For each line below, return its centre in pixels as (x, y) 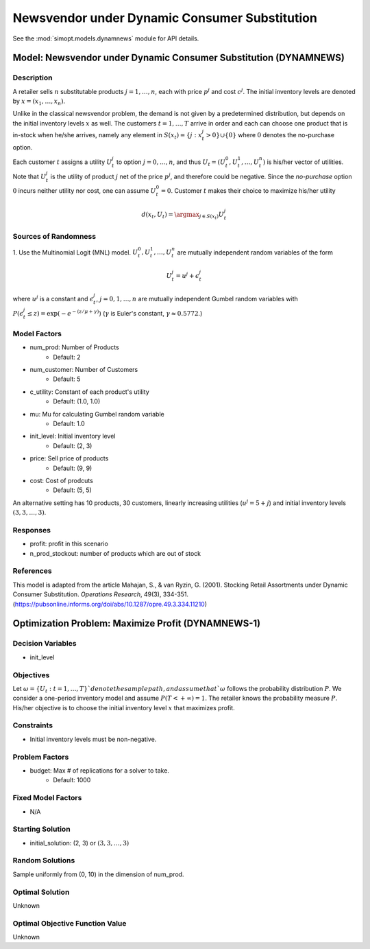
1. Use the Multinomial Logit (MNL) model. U (75, 252)
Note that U (29, 176)
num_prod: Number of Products (74, 347)
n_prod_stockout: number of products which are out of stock (115, 553)
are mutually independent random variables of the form (255, 252)
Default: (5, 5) (72, 490)
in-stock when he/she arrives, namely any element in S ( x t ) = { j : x (107, 136)
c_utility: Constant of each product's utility (90, 392)
